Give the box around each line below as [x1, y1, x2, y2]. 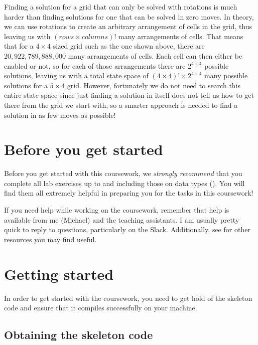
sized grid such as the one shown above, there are [53, 41, 205, 51]
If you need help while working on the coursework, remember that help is [4, 205, 229, 215]
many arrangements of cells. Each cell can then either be [68, 50, 242, 61]
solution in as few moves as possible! [4, 109, 116, 120]
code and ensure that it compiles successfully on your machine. [4, 302, 197, 313]
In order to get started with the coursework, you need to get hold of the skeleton [4, 292, 252, 303]
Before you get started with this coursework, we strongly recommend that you [4, 168, 242, 179]
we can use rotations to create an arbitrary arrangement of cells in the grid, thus [4, 21, 252, 32]
